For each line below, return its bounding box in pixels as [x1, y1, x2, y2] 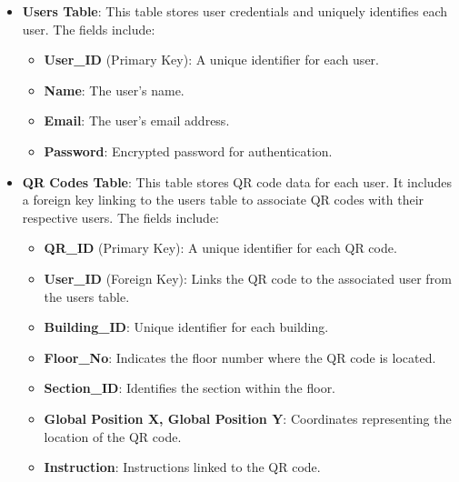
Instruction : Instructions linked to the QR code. [44, 457, 321, 477]
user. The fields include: [22, 19, 155, 38]
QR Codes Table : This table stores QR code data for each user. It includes [22, 172, 453, 191]
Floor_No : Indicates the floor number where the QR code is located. [44, 347, 436, 367]
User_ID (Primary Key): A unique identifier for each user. [44, 50, 379, 69]
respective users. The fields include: [22, 207, 219, 226]
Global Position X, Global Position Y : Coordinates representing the [44, 408, 452, 427]
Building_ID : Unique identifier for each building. [44, 317, 329, 336]
